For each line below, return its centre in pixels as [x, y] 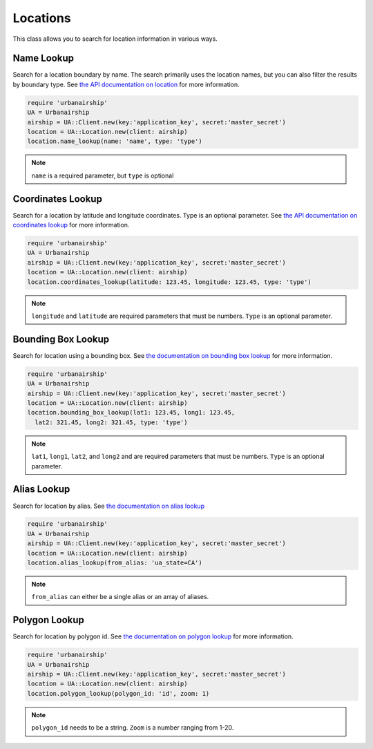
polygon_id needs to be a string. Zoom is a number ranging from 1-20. [133, 728]
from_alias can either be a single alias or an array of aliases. [120, 597]
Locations [42, 18]
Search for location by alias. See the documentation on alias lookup [109, 506]
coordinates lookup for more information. [71, 225]
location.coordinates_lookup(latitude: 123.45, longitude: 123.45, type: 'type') [170, 282]
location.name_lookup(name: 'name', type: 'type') [115, 141]
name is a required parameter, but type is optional [103, 176]
